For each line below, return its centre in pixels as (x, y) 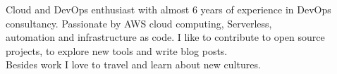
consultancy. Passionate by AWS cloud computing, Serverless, (139, 23)
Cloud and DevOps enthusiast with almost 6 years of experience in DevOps (168, 9)
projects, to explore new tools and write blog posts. (117, 50)
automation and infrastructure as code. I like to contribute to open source (165, 37)
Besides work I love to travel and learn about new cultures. (133, 64)
